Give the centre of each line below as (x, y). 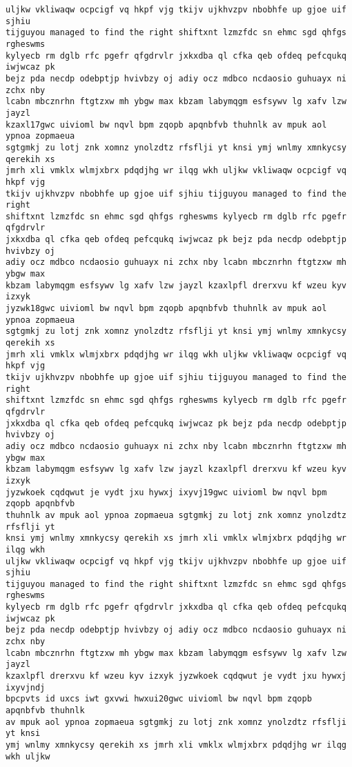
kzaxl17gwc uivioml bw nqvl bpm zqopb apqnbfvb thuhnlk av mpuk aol (166, 124)
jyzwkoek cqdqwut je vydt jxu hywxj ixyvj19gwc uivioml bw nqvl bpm (166, 492)
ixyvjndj (26, 687)
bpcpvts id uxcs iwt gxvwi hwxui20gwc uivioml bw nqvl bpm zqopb (159, 699)
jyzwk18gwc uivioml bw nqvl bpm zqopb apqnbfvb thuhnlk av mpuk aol (166, 309)
